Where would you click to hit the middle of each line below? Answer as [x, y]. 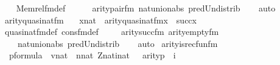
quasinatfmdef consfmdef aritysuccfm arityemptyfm [112, 32]
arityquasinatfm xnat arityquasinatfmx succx [100, 20]
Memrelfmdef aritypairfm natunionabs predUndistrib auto [146, 8]
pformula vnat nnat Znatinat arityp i [92, 55]
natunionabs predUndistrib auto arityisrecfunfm [117, 43]
